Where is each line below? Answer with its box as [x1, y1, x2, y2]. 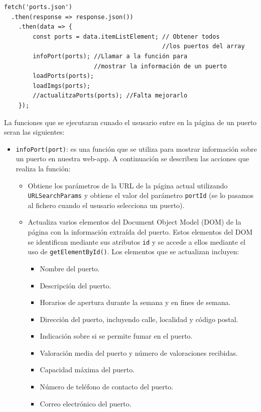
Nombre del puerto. [40, 263, 100, 273]
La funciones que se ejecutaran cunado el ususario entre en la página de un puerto [4, 117, 257, 127]
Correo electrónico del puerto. [40, 398, 132, 408]
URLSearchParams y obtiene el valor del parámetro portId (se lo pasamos [28, 190, 253, 200]
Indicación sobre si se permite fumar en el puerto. [40, 331, 193, 341]
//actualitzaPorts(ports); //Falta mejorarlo [33, 92, 188, 99]
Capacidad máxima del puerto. [40, 364, 135, 375]
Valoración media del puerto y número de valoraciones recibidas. [40, 347, 238, 358]
